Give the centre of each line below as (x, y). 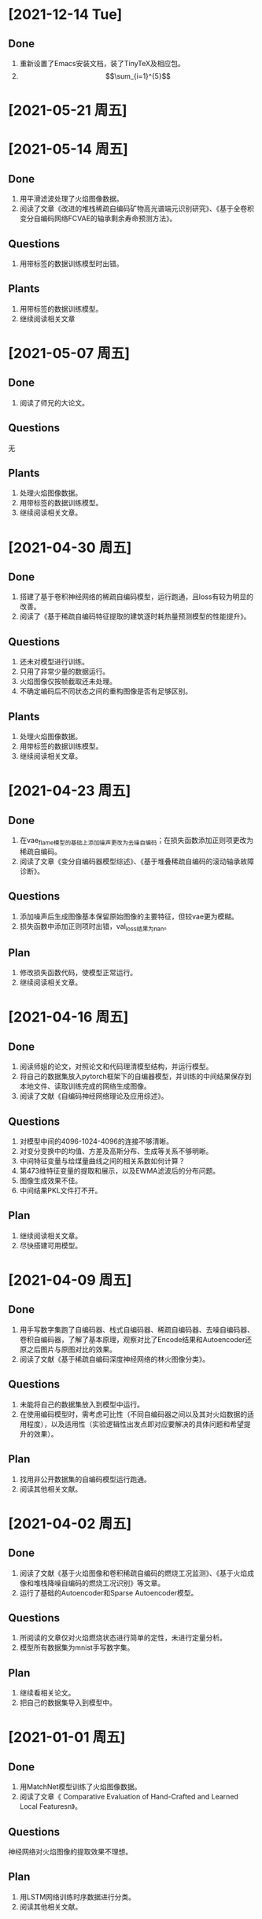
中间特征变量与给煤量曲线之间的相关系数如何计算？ (102, 1161)
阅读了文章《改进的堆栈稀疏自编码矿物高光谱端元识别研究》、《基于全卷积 (137, 209)
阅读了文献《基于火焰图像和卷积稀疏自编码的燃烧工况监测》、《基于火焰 (133, 1573)
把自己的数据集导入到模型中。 (68, 1703)
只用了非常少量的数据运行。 (65, 671)
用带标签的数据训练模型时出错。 (71, 264)
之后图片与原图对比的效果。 (71, 1349)
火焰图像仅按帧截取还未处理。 (68, 682)
